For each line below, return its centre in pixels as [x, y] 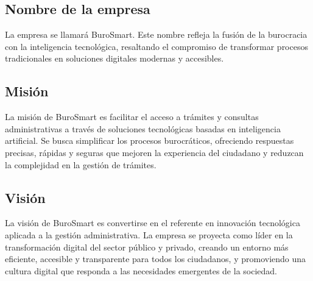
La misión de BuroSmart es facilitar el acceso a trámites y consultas [132, 117]
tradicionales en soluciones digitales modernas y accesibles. [114, 58]
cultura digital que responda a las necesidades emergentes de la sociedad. [141, 270]
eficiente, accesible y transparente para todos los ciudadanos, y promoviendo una [156, 259]
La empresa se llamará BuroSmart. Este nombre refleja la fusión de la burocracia [156, 34]
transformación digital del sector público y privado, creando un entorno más [147, 247]
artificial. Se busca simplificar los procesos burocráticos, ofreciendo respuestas [149, 140]
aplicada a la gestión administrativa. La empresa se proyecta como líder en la [149, 234]
